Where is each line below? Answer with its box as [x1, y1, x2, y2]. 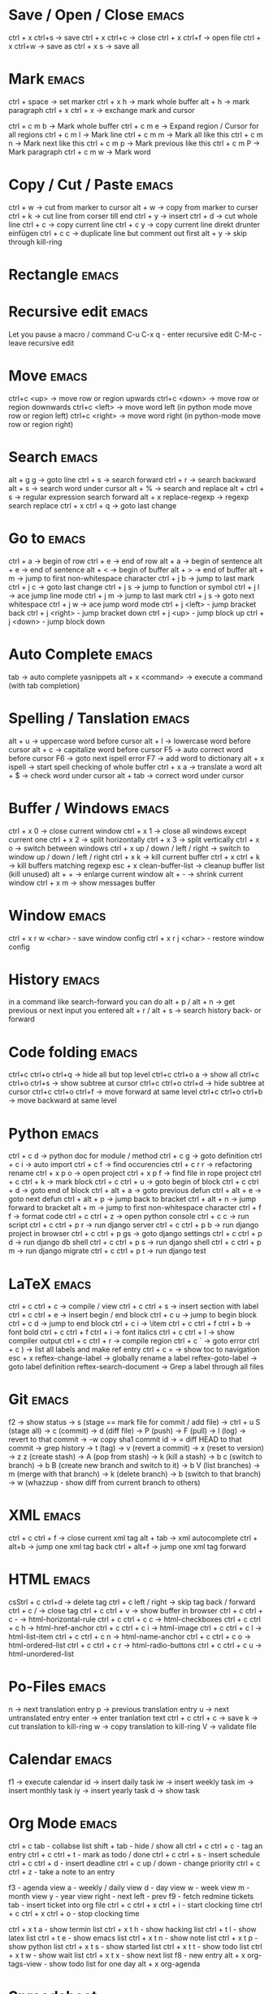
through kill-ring [8, 237, 63, 246]
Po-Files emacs [8, 1678, 106, 1696]
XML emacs [8, 1506, 81, 1525]
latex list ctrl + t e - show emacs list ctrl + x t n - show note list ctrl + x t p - [8, 1933, 258, 1943]
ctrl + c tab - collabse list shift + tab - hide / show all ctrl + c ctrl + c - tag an [8, 1840, 263, 1851]
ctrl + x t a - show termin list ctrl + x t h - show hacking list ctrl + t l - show [8, 1924, 257, 1934]
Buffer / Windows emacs [8, 799, 170, 817]
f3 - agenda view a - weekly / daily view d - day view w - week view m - [8, 1883, 250, 1892]
